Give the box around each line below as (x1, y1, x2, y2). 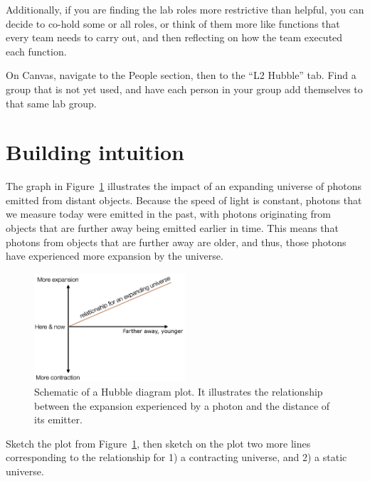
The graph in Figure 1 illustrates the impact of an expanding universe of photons (6, 179, 362, 194)
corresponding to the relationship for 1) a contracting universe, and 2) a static (6, 450, 347, 465)
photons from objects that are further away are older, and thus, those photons (6, 234, 347, 249)
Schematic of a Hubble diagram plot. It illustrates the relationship (34, 384, 323, 398)
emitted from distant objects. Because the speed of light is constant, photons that (6, 192, 362, 207)
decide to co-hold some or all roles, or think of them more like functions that (6, 16, 340, 31)
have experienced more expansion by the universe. (6, 248, 223, 263)
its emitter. (34, 412, 83, 427)
